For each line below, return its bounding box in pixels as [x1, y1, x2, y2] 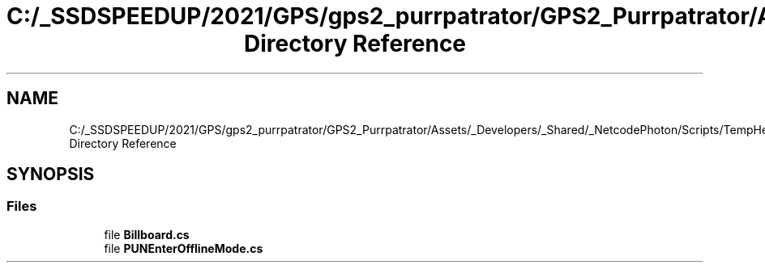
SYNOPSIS [6, 164, 95, 185]
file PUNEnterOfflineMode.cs [104, 241, 263, 255]
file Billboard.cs [104, 227, 190, 242]
